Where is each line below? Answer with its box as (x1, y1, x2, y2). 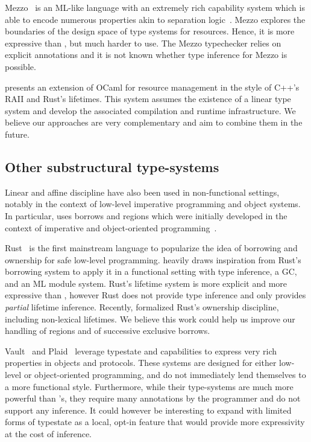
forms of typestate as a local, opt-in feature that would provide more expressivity (5, 415, 305, 428)
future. (5, 127, 30, 140)
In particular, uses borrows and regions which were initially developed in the (5, 209, 287, 222)
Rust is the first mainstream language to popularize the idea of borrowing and (5, 242, 298, 254)
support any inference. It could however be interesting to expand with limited (5, 403, 292, 416)
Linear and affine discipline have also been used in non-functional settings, (5, 185, 280, 198)
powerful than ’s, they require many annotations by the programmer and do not (5, 392, 301, 405)
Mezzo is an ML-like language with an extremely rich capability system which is (5, 1, 305, 13)
